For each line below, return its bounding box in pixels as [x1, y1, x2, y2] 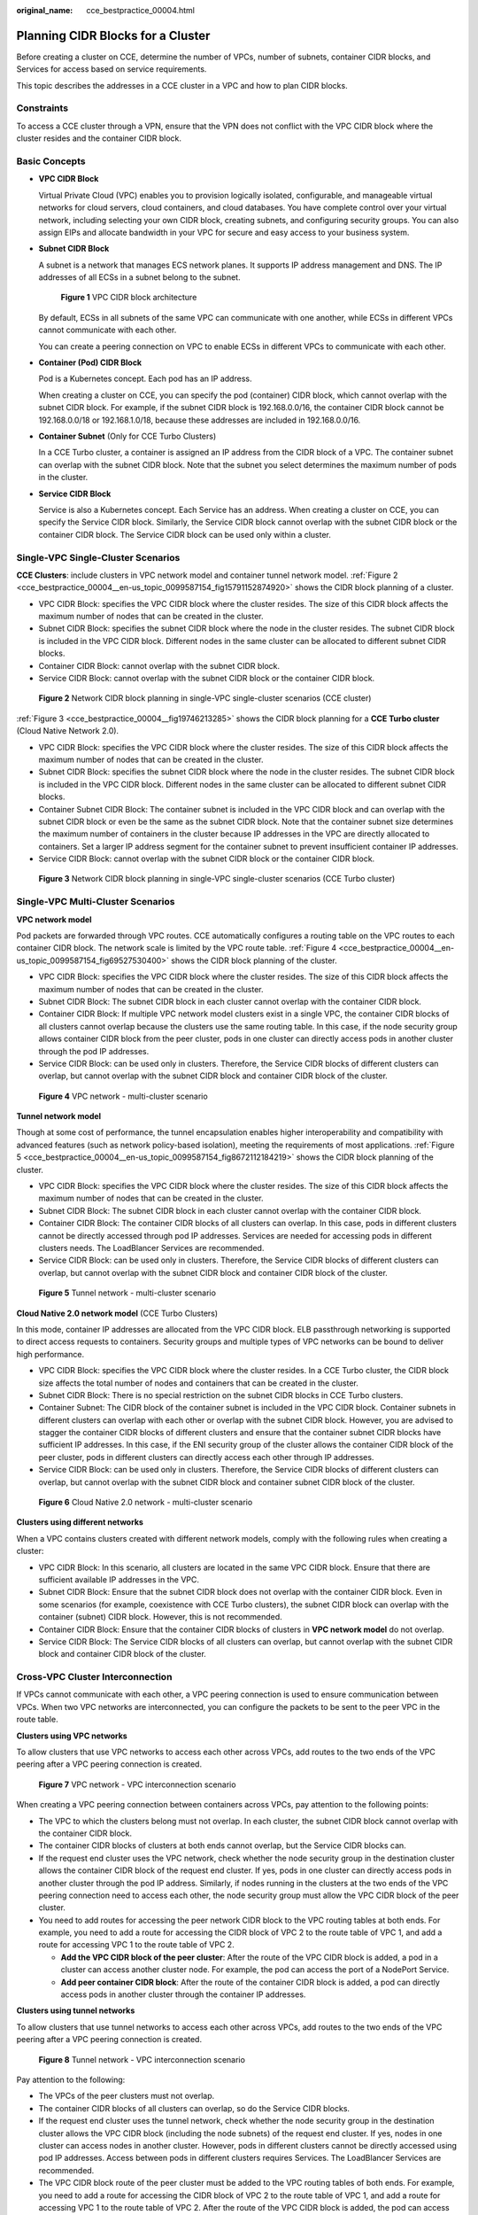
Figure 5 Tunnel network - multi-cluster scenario [38, 1287, 217, 1298]
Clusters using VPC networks [16, 1730, 127, 1741]
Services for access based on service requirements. [16, 64, 207, 74]
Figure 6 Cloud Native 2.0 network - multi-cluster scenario [38, 1497, 253, 1508]
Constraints [16, 102, 69, 114]
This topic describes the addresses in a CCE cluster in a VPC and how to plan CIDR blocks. [16, 80, 349, 90]
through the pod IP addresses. [38, 1045, 150, 1056]
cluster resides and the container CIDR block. [16, 133, 181, 144]
